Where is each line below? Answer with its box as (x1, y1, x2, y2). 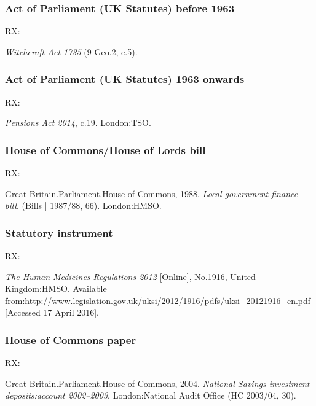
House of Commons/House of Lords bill (5, 142, 206, 157)
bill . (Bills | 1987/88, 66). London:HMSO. (5, 199, 162, 212)
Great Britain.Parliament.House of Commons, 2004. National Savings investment (5, 377, 310, 389)
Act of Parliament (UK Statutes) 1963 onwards (5, 71, 245, 87)
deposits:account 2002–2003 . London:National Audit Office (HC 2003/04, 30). (5, 389, 296, 402)
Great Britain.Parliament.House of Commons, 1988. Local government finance (5, 187, 298, 200)
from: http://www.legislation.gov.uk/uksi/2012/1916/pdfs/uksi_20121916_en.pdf (5, 294, 311, 306)
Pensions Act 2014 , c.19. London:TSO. (5, 116, 151, 129)
